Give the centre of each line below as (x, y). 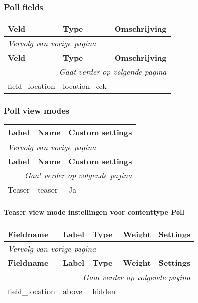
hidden (104, 291)
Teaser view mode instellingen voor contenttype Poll (94, 212)
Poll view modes (37, 111)
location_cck (85, 86)
